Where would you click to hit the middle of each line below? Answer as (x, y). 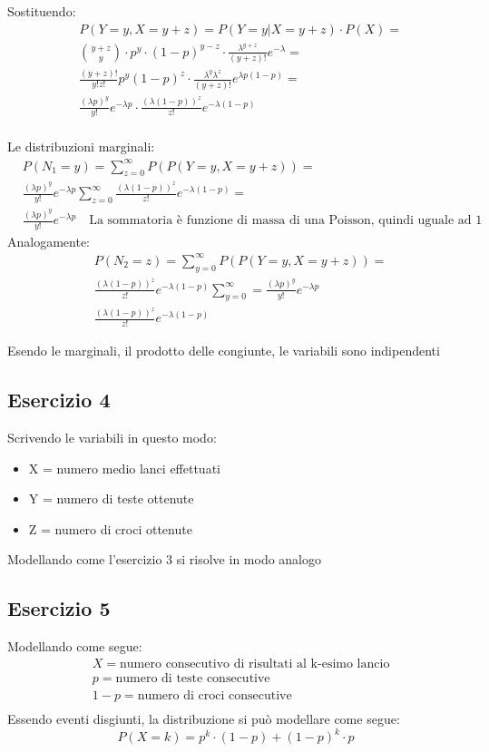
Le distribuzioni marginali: (81, 146)
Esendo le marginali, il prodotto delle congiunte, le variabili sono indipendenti (224, 351)
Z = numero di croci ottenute (110, 528)
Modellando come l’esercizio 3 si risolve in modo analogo (165, 559)
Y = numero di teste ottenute (111, 498)
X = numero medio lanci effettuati (124, 468)
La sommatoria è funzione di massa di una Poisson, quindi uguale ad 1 (286, 221)
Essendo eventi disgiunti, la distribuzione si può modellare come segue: (204, 718)
